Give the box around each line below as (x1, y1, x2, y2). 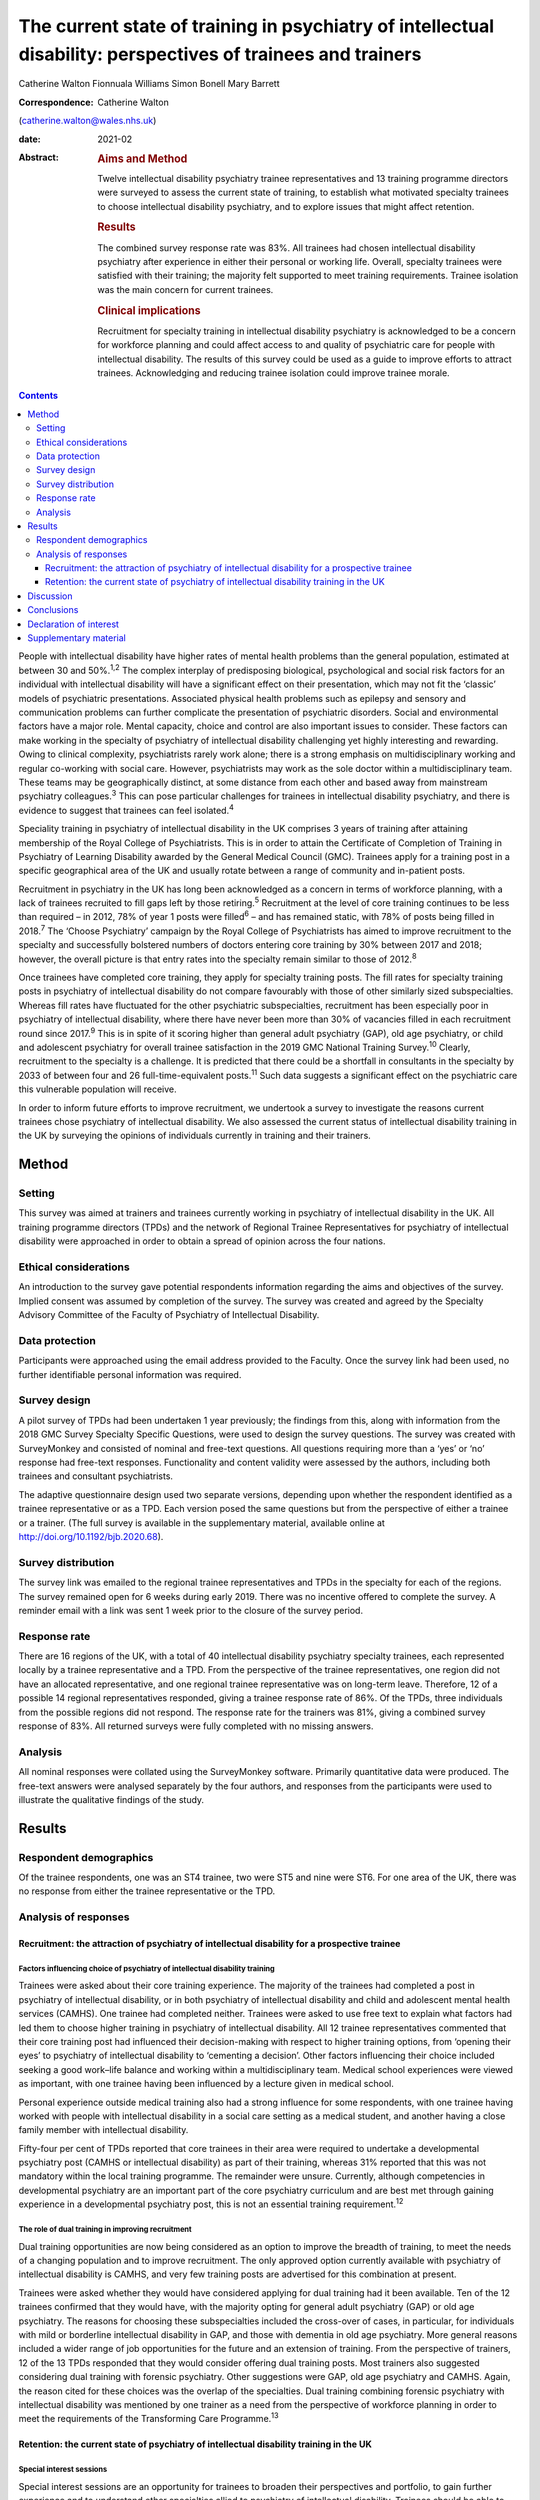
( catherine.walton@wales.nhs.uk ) (18, 115, 157, 127)
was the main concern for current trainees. (97, 283, 274, 295)
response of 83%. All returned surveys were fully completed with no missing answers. (18, 1720, 374, 1732)
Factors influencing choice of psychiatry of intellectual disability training (18, 1963, 275, 1974)
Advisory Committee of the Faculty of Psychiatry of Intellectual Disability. (18, 1309, 320, 1321)
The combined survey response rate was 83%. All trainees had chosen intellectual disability (97, 241, 476, 254)
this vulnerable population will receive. (18, 1083, 177, 1095)
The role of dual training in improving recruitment (18, 2225, 192, 2235)
